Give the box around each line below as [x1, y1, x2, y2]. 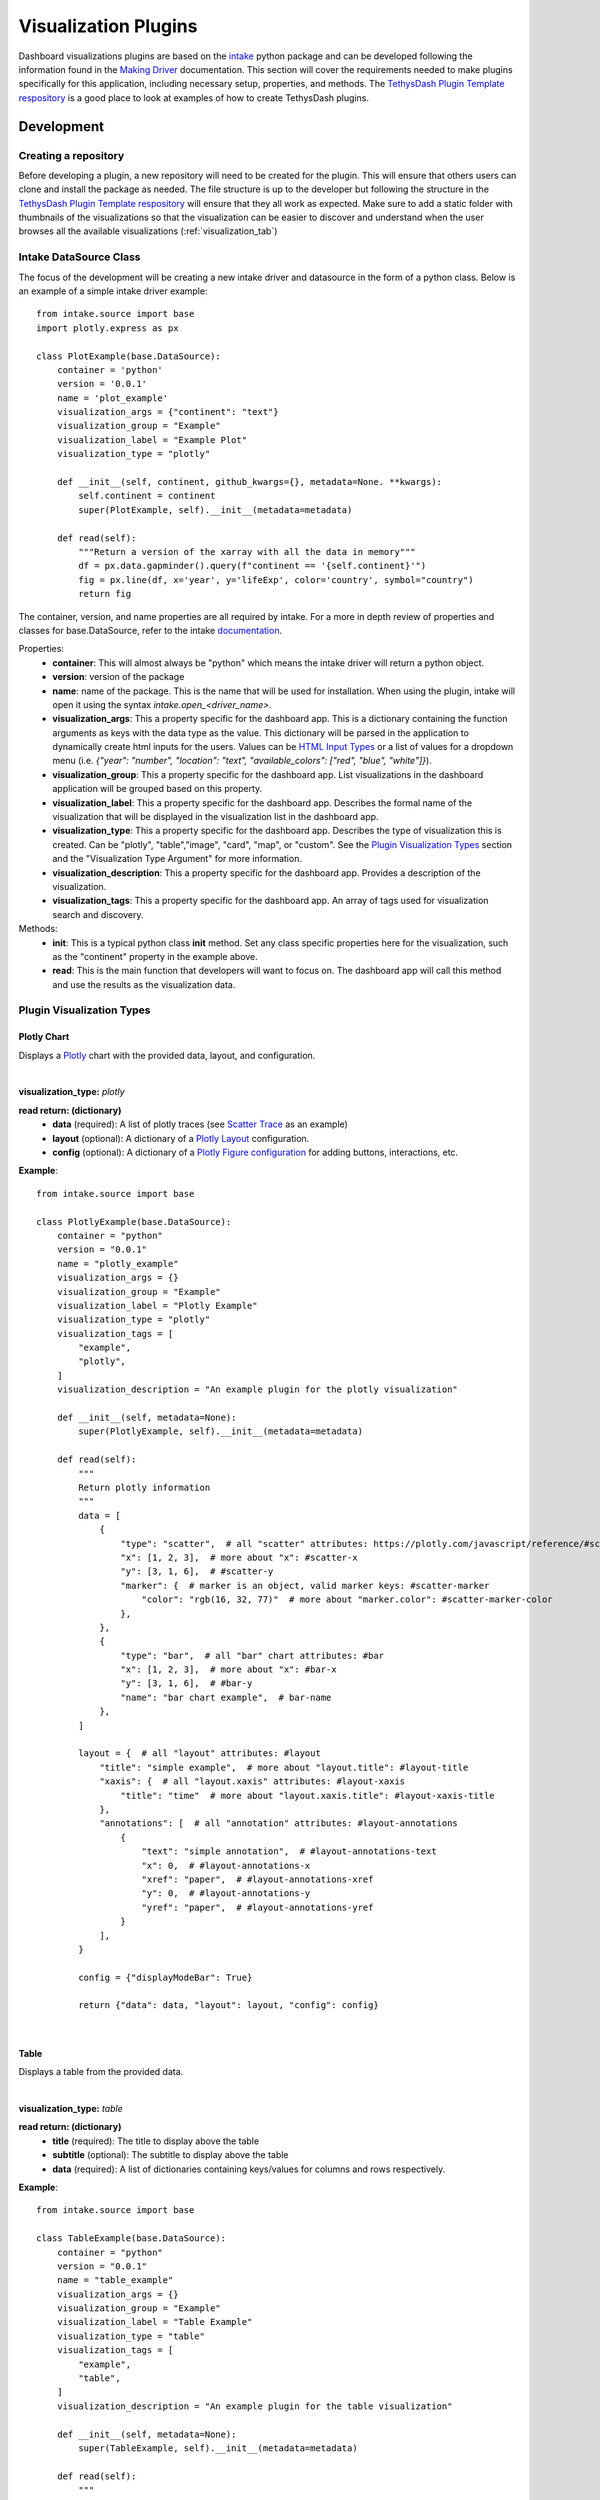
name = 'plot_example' [56, 392, 169, 404]
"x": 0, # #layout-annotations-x [141, 1860, 311, 1871]
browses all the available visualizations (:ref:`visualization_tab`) [18, 225, 278, 237]
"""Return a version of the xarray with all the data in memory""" [78, 546, 416, 557]
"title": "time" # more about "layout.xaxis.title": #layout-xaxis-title [120, 1790, 495, 1801]
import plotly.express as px [36, 322, 179, 334]
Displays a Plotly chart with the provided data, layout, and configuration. [18, 1049, 316, 1061]
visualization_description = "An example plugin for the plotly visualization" [56, 1384, 459, 1395]
